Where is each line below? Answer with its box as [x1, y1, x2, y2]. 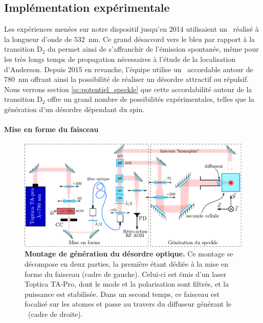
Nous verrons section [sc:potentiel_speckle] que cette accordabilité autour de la [4, 83, 252, 94]
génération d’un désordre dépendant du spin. [4, 103, 145, 114]
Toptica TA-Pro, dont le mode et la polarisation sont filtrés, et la [25, 278, 229, 289]
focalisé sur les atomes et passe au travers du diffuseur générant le [25, 298, 232, 309]
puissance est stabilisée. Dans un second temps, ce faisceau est [25, 288, 220, 299]
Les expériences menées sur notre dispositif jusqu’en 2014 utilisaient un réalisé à [4, 24, 259, 34]
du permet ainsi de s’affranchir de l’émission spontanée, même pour [47, 44, 259, 54]
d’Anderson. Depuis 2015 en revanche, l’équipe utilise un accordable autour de [4, 63, 253, 74]
